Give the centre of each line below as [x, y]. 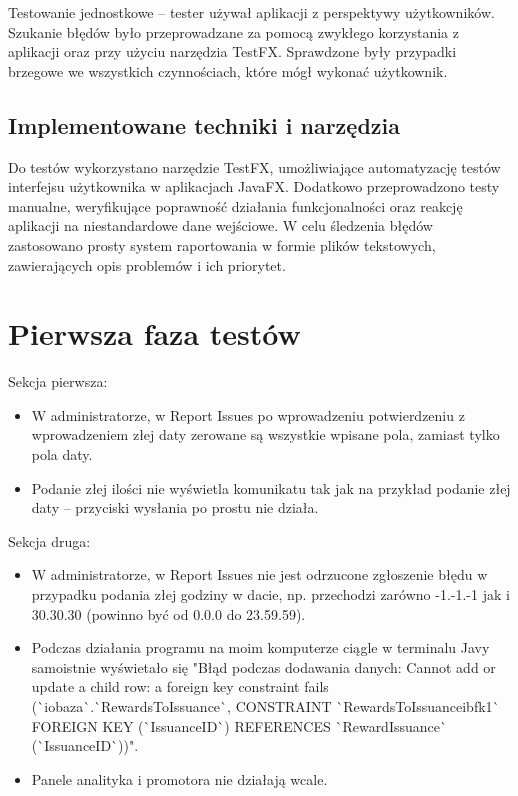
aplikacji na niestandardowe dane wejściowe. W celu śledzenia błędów [220, 225]
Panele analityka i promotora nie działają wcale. [179, 778]
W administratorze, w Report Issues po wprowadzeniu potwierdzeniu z [248, 414]
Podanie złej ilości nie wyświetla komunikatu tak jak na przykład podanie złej [271, 487]
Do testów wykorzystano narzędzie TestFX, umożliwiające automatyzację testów [254, 166]
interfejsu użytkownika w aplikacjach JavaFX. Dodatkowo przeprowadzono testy [254, 186]
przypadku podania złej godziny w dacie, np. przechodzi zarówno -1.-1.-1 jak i [270, 594]
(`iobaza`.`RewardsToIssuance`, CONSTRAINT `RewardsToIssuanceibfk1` [265, 705]
